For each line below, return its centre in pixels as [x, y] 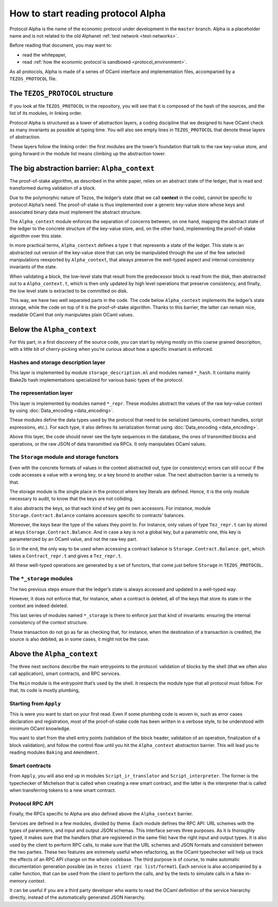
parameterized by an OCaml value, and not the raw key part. [73, 539]
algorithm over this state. [36, 236]
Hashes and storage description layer [57, 362]
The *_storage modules [41, 579]
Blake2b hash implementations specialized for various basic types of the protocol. [97, 380]
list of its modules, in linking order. [46, 113]
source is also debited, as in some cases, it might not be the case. [79, 639]
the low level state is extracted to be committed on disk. [69, 291]
